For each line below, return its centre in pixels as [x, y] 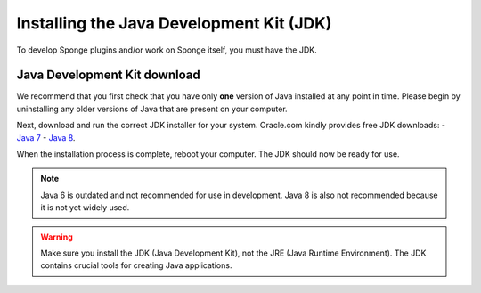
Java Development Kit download [108, 75]
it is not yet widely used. [85, 208]
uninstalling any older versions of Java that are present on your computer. [152, 109]
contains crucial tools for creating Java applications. [136, 265]
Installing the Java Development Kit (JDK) [174, 23]
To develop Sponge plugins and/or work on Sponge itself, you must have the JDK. [167, 50]
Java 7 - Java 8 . [46, 137]
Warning [57, 237]
